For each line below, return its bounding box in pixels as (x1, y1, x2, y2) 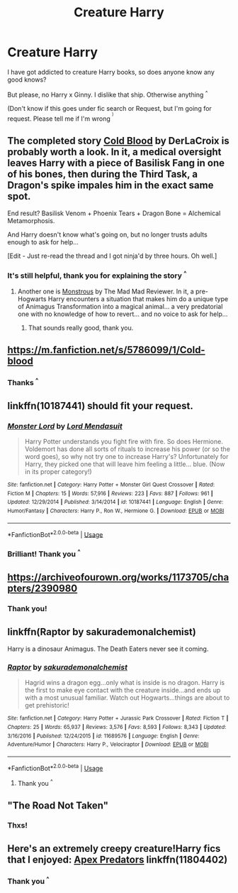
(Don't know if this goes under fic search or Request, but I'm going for (7, 104, 212, 112)
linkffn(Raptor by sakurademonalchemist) (7, 626, 196, 638)
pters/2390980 (7, 583, 78, 595)
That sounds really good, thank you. (28, 323, 134, 332)
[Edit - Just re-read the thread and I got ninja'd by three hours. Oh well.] (7, 251, 217, 260)
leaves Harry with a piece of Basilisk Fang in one (7, 157, 225, 169)
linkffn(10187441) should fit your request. (7, 399, 193, 412)
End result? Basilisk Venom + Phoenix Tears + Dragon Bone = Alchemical (7, 209, 221, 217)
